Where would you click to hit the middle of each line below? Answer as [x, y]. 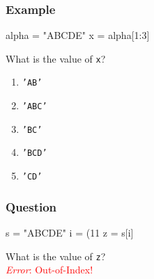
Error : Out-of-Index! [49, 270]
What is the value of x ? [56, 58]
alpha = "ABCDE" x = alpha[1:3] [78, 35]
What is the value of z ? [56, 256]
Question [31, 206]
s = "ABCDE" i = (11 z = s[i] [70, 232]
